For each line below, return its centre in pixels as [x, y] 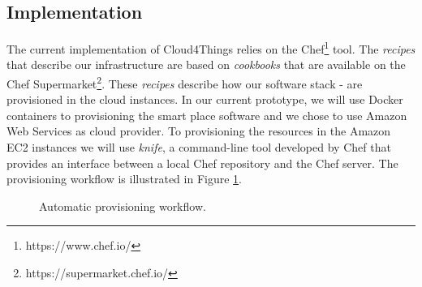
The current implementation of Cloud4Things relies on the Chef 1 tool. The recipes [211, 47]
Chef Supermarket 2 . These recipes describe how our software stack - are [185, 82]
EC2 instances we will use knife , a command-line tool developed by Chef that [199, 147]
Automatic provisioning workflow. [123, 206]
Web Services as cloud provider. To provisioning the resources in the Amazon [199, 131]
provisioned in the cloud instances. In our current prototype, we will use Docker [205, 99]
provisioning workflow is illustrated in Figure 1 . [124, 179]
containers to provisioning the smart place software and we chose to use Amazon [207, 115]
